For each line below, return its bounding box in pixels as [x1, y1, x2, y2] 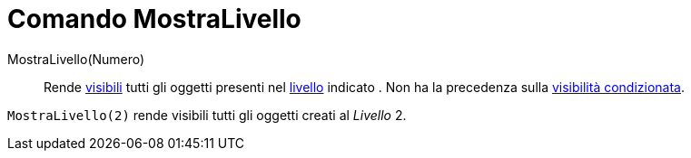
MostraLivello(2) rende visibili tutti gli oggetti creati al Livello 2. [7, 107, 407, 123]
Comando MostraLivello [7, 4, 301, 34]
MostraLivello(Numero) [7, 51, 145, 67]
